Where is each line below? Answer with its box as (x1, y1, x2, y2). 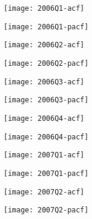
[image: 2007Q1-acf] (4, 151, 85, 160)
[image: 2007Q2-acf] (4, 187, 85, 196)
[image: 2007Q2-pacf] (4, 206, 89, 215)
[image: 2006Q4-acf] (4, 114, 85, 123)
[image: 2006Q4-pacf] (4, 132, 89, 141)
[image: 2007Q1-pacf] (4, 169, 89, 178)
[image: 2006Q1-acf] (4, 4, 85, 13)
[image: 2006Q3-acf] (4, 77, 85, 86)
